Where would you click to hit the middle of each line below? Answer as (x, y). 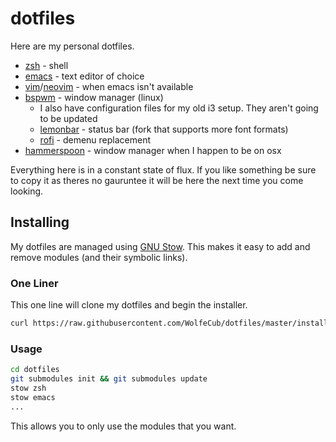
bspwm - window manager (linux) (94, 97)
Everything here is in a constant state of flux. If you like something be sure (163, 169)
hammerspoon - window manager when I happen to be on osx (153, 150)
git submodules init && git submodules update (109, 379)
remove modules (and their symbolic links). (99, 257)
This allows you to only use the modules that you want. (123, 426)
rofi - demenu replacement (95, 139)
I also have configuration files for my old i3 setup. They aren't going (179, 108)
